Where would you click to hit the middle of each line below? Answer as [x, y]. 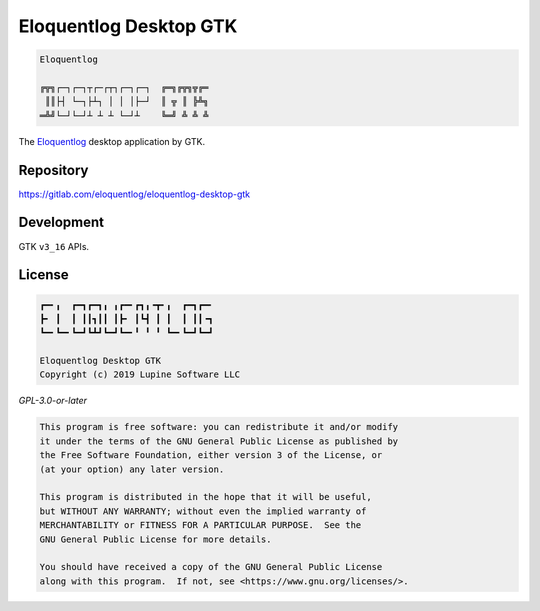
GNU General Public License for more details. [155, 539]
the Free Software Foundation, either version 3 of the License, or [211, 455]
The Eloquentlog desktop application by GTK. [111, 141]
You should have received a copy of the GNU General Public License [211, 567]
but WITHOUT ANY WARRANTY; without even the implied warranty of [203, 511]
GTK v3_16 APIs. [54, 246]
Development [61, 222]
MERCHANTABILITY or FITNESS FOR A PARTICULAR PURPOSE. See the [200, 525]
